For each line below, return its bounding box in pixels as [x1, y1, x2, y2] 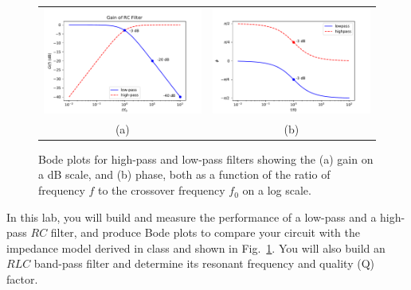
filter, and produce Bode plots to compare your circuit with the [50, 224, 361, 241]
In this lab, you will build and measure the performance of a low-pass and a [6, 208, 377, 225]
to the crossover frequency [97, 182, 225, 199]
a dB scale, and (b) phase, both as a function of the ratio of [38, 166, 331, 183]
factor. [6, 271, 38, 288]
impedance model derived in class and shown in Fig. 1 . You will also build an [6, 239, 386, 256]
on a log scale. [242, 182, 311, 199]
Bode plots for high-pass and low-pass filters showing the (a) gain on [38, 150, 374, 167]
